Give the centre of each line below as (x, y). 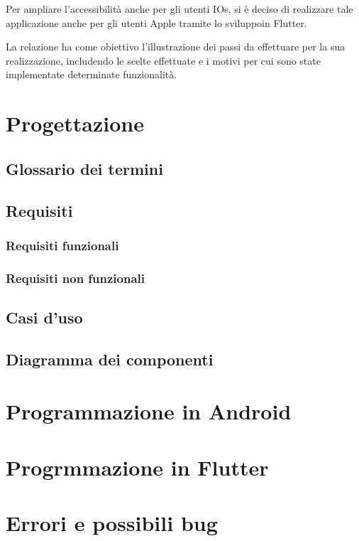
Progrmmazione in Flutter (137, 467)
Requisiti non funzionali (76, 278)
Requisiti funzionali (62, 245)
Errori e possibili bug (112, 523)
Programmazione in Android (149, 411)
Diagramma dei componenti (110, 359)
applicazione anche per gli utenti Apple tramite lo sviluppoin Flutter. (156, 22)
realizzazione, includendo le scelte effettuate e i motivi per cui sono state (163, 60)
